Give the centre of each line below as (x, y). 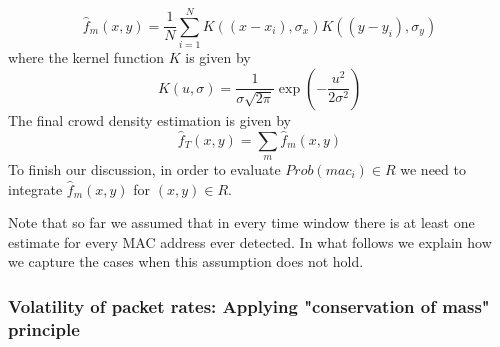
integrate (35, 188)
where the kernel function (86, 57)
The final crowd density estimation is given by (149, 119)
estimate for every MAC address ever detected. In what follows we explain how (250, 241)
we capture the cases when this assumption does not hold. (186, 261)
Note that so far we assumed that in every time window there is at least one (241, 222)
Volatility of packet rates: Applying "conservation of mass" (249, 305)
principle (44, 328)
